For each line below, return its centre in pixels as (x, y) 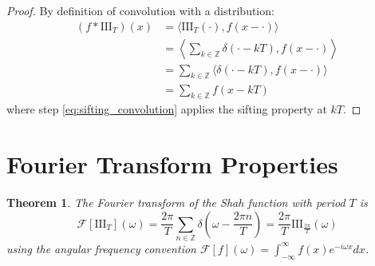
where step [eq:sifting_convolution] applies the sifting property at (167, 109)
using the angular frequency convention (101, 248)
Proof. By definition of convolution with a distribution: (140, 10)
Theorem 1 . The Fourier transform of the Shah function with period (176, 202)
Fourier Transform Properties (172, 164)
